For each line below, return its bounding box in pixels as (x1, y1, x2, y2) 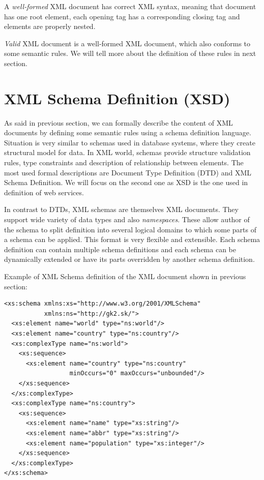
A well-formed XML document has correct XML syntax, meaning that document (4, 1, 256, 11)
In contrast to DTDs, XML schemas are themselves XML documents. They (4, 204, 239, 215)
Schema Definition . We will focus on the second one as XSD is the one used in (4, 177, 248, 188)
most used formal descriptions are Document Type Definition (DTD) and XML (4, 167, 251, 177)
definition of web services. (4, 187, 84, 197)
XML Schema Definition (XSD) (4, 87, 230, 108)
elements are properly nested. (4, 21, 96, 32)
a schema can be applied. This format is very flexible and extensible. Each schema (4, 234, 260, 245)
